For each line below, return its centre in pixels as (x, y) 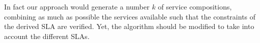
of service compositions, (195, 6)
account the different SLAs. (47, 36)
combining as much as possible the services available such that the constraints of (130, 16)
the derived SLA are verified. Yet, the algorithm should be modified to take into (129, 26)
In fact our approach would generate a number (77, 6)
